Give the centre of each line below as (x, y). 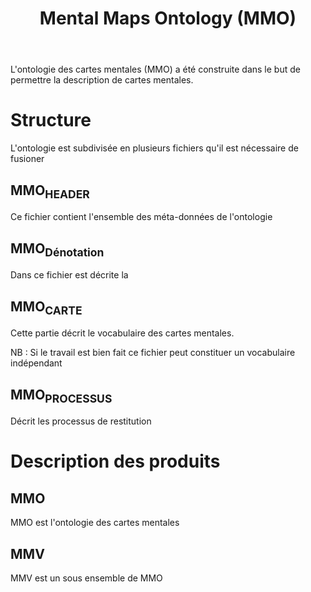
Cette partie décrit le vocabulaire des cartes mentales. (122, 333)
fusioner (27, 159)
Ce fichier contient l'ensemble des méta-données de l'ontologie (141, 217)
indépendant (36, 363)
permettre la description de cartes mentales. (102, 80)
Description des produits (115, 461)
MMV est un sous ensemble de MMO (86, 578)
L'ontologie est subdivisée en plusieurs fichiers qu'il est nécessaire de (154, 148)
